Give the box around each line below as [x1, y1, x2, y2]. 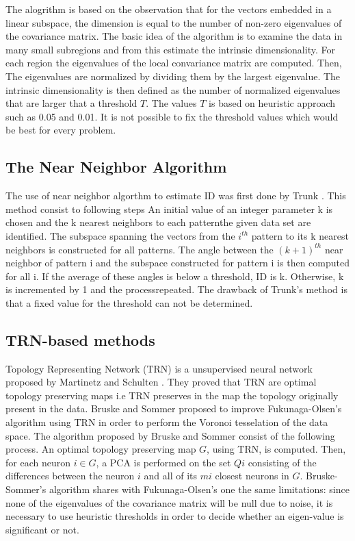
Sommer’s [5, 482, 47, 496]
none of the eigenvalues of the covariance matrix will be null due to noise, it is [5, 495, 333, 509]
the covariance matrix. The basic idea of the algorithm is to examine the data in [5, 29, 343, 43]
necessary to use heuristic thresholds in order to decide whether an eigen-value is [5, 509, 344, 523]
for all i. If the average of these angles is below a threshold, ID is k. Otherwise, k [5, 268, 344, 283]
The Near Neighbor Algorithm [5, 156, 227, 177]
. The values [146, 96, 197, 110]
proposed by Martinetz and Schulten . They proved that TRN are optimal [5, 375, 317, 389]
